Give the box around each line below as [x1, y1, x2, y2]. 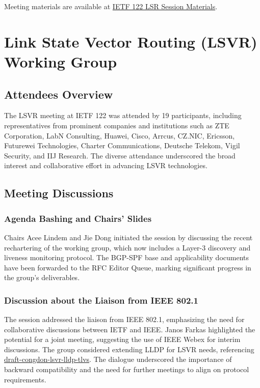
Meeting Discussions [4, 185, 114, 201]
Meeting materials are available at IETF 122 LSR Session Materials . [4, 1, 218, 11]
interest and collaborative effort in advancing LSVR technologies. [4, 160, 207, 171]
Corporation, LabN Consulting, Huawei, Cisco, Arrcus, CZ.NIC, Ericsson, [4, 130, 235, 141]
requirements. [4, 374, 46, 384]
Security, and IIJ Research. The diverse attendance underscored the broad [4, 150, 236, 161]
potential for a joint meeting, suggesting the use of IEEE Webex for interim [4, 334, 241, 345]
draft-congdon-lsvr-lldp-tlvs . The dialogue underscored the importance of [4, 354, 232, 364]
